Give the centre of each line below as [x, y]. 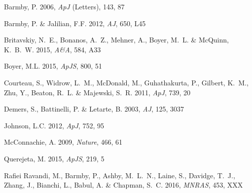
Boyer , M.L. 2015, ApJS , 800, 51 [53, 66]
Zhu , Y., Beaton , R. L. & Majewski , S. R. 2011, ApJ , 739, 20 [97, 92]
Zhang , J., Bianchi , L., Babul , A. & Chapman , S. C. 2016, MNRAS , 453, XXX [124, 185]
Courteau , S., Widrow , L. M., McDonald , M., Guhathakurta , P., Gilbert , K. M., [126, 82]
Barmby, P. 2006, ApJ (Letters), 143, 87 [64, 6]
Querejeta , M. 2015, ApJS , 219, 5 [54, 158]
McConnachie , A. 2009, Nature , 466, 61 [63, 142]
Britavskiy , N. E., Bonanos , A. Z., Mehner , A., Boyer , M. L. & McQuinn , [116, 40]
